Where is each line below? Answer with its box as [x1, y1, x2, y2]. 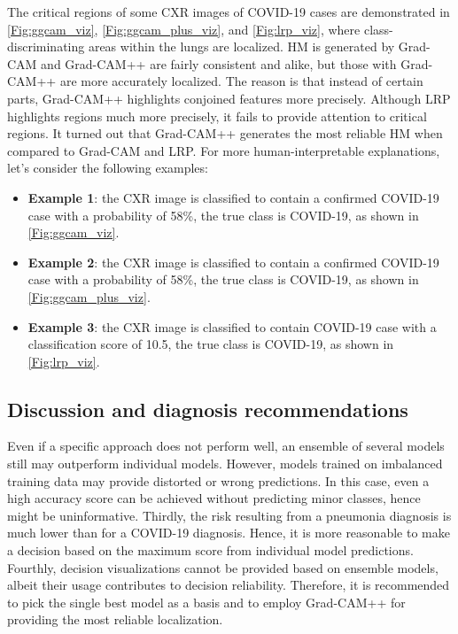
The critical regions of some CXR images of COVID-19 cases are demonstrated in [7, 3, 450, 20]
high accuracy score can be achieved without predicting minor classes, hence [7, 489, 421, 507]
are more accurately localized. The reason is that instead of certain [59, 72, 423, 90]
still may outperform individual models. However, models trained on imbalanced [7, 454, 443, 473]
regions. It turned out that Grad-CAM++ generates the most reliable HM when [7, 124, 443, 143]
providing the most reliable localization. [7, 610, 223, 629]
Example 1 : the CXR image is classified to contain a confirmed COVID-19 [27, 188, 439, 206]
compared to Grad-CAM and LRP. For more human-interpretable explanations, [7, 141, 440, 159]
